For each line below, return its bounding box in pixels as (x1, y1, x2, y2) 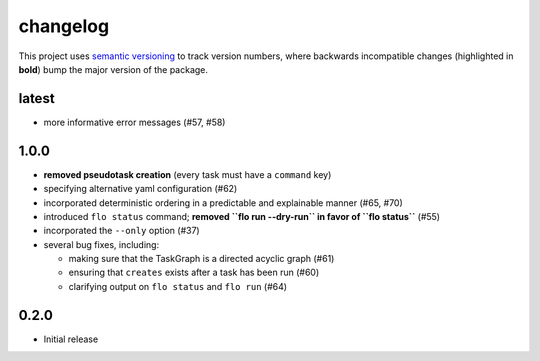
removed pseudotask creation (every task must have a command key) (43, 168, 332, 180)
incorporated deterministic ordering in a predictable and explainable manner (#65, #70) (43, 196, 404, 209)
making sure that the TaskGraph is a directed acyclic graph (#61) (68, 253, 335, 265)
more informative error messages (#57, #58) (43, 116, 226, 128)
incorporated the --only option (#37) (43, 225, 200, 237)
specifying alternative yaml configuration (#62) (43, 183, 238, 195)
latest (18, 90, 55, 107)
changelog (18, 15, 110, 37)
